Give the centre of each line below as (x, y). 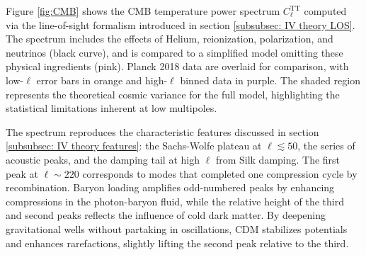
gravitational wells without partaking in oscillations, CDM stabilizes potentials (177, 228)
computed (325, 11)
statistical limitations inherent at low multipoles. (111, 108)
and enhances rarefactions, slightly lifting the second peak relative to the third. (177, 243)
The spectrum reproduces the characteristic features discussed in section (162, 131)
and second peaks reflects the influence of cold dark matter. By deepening (166, 215)
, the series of (326, 146)
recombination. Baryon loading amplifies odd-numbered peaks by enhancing (170, 187)
